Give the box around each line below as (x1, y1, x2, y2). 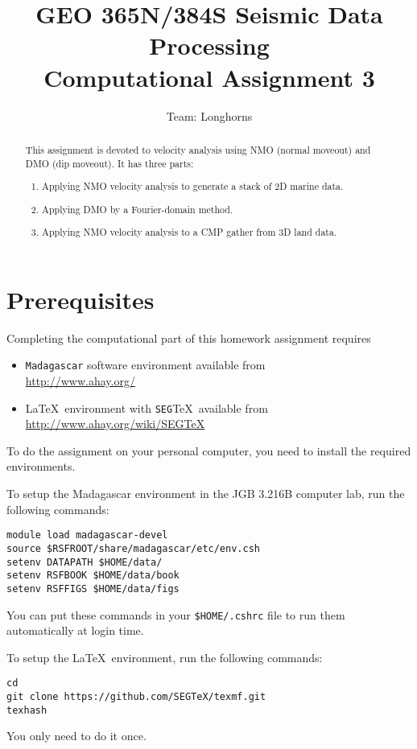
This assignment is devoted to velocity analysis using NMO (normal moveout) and (25, 142, 371, 156)
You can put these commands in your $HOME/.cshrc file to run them (6, 606, 345, 623)
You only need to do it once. (6, 727, 147, 744)
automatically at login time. (6, 622, 144, 639)
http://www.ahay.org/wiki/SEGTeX (25, 415, 205, 432)
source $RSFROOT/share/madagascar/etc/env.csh (6, 542, 260, 554)
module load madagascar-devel (6, 529, 168, 541)
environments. (6, 458, 76, 475)
